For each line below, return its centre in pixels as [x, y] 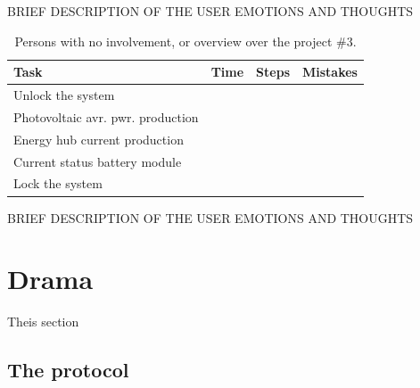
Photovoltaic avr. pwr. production [106, 116]
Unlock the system [64, 95]
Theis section [43, 322]
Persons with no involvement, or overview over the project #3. [185, 41]
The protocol [68, 370]
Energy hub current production [99, 139]
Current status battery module [98, 161]
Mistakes [330, 72]
